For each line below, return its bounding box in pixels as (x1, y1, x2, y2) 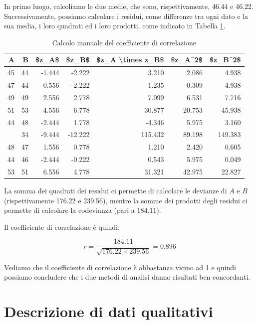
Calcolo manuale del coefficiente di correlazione (52, 37, 196, 47)
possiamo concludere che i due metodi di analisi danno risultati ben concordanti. (4, 272, 251, 282)
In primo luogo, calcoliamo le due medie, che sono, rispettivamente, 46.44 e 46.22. (4, 1, 254, 11)
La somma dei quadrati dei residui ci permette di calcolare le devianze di (4, 185, 227, 196)
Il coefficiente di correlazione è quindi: (4, 221, 120, 232)
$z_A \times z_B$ (96, 54, 164, 65)
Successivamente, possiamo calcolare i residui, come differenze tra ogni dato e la (4, 10, 248, 21)
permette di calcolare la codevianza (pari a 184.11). (4, 205, 161, 215)
